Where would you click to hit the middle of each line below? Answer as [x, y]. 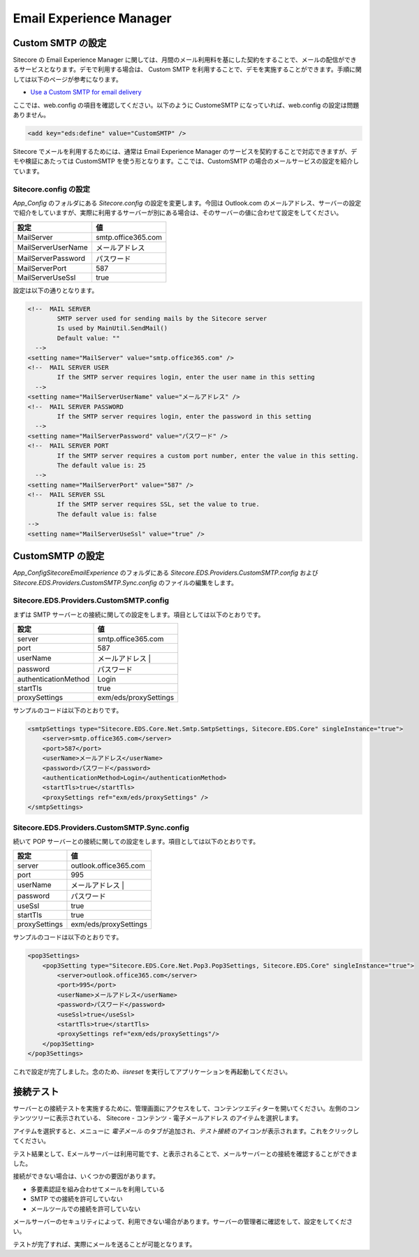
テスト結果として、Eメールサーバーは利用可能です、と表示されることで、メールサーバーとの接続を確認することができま [185, 1154]
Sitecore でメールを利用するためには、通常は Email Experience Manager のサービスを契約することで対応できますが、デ [185, 151]
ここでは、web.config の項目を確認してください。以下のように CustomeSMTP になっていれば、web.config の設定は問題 [186, 105]
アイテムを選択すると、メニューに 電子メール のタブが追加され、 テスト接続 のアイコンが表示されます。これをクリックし [186, 1131]
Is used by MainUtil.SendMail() [112, 328]
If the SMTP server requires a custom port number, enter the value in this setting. [208, 455]
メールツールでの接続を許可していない [86, 1209]
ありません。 [31, 115]
